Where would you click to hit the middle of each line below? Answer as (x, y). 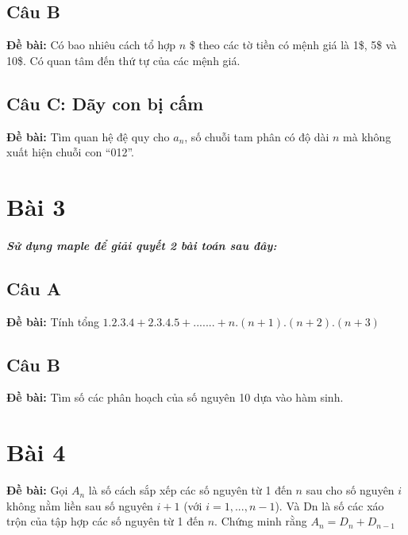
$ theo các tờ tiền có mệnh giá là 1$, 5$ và (293, 45)
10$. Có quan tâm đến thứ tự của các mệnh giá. (123, 60)
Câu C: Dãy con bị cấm (105, 103)
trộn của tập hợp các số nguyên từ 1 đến (106, 521)
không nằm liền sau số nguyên (80, 505)
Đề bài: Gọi (37, 490)
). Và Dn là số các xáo (329, 505)
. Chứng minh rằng (261, 521)
